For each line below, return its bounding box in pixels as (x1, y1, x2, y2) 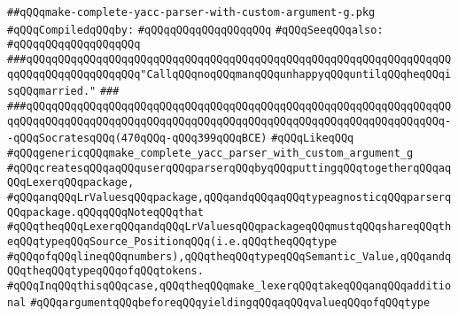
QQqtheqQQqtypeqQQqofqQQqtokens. (7, 265, 204, 278)
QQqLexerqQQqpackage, (7, 176, 135, 189)
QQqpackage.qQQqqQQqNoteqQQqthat (7, 205, 204, 219)
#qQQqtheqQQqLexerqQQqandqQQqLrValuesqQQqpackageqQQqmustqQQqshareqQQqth (7, 220, 452, 234)
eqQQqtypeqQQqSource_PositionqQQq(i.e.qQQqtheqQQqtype (7, 235, 338, 248)
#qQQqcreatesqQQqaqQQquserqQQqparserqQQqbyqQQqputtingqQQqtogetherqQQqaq (7, 161, 452, 174)
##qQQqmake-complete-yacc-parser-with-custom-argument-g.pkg (7, 6, 376, 19)
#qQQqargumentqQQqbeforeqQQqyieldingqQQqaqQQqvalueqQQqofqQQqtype (30, 297, 431, 310)
